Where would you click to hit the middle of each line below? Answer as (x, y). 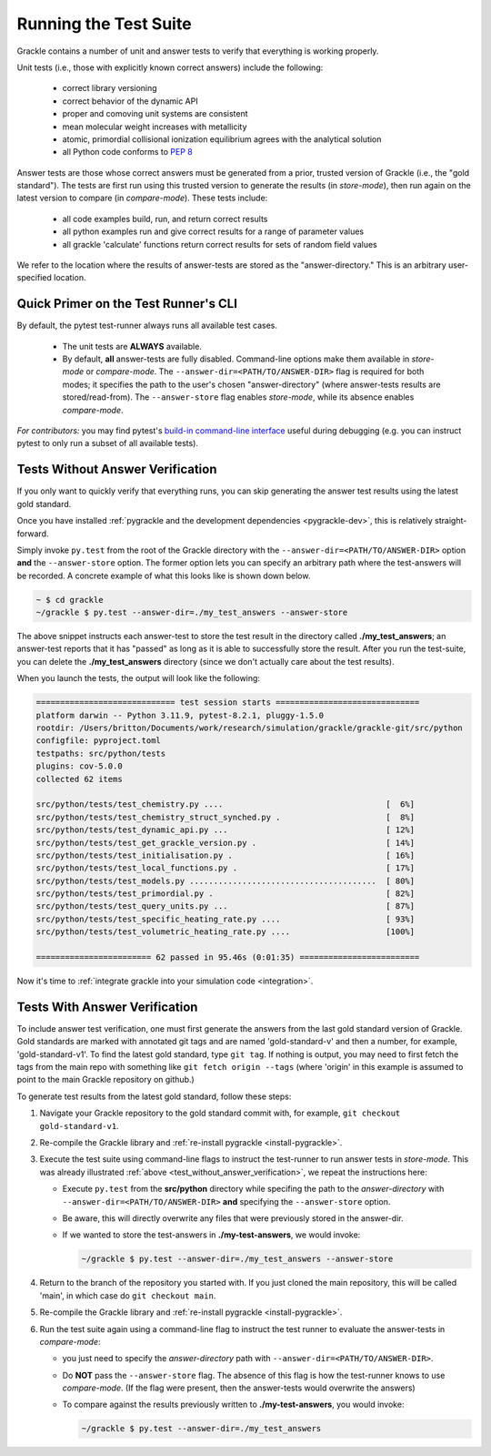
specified (34, 278)
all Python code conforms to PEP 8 (127, 152)
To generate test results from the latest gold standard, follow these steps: (154, 1096)
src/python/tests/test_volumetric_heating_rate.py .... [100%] (225, 932)
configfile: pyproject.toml (98, 741)
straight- (451, 521)
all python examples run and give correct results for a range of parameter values (213, 231)
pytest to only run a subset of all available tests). (108, 443)
